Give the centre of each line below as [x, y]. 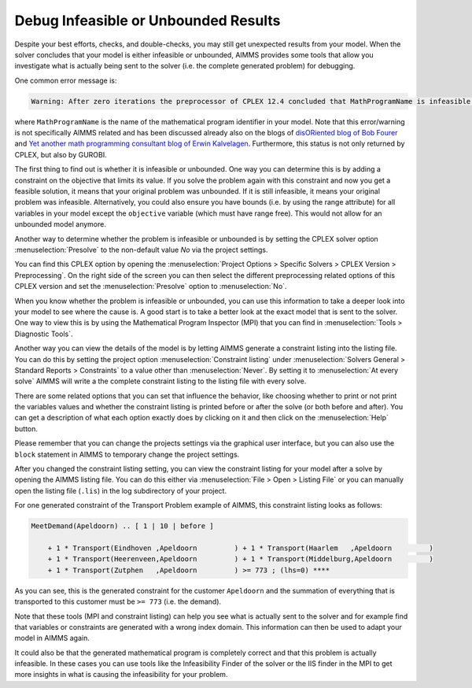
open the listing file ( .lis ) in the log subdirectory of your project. [121, 490]
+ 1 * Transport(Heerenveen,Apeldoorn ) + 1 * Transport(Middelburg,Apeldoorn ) [241, 559]
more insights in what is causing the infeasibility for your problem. [121, 675]
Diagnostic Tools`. [44, 334]
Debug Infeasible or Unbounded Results [147, 20]
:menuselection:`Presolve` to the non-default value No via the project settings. [141, 250]
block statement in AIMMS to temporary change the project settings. [127, 454]
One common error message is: [66, 80]
